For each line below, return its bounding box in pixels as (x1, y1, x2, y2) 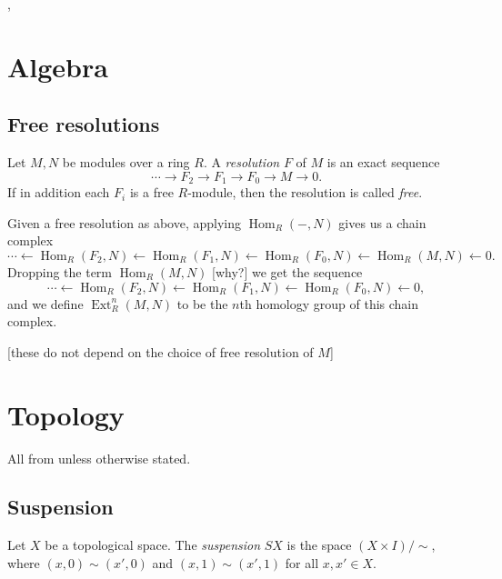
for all (285, 553, 319, 572)
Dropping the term (7, 263, 113, 281)
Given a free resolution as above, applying (7, 213, 242, 232)
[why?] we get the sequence (212, 263, 363, 281)
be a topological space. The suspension (45, 535, 261, 554)
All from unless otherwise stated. (7, 448, 191, 467)
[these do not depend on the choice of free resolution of (7, 342, 314, 361)
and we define (7, 294, 84, 313)
